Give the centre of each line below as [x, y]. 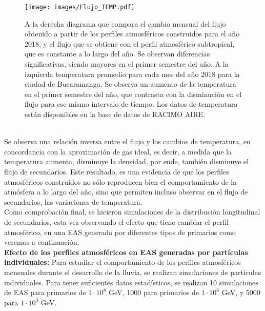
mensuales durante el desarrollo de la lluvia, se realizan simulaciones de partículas [133, 272]
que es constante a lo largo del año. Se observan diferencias [117, 54]
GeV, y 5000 [241, 292]
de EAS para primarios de [45, 292]
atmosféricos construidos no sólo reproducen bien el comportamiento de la [120, 181]
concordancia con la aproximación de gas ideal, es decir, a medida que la [118, 151]
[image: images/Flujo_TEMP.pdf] [80, 7]
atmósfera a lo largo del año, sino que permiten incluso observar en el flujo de [126, 192]
